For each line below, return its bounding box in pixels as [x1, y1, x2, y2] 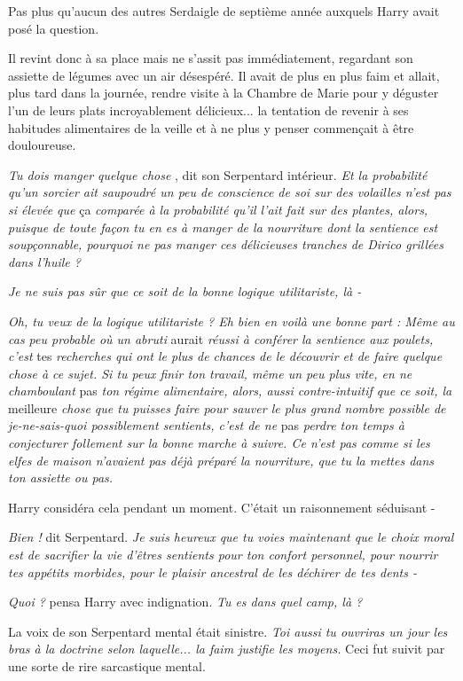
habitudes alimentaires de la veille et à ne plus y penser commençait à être [8, 118, 414, 137]
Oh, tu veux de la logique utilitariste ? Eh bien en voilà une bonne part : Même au [8, 311, 455, 330]
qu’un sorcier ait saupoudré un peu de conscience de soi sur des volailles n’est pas [8, 183, 451, 201]
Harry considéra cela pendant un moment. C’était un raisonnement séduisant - [8, 497, 436, 516]
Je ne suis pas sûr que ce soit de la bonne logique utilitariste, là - [8, 282, 362, 301]
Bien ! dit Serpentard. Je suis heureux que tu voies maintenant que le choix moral [8, 528, 454, 546]
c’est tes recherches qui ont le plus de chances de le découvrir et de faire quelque [8, 347, 443, 365]
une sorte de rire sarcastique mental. [8, 657, 206, 675]
